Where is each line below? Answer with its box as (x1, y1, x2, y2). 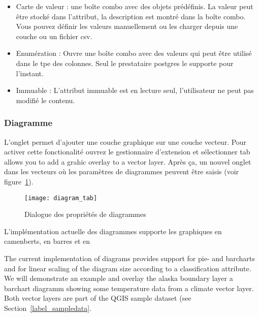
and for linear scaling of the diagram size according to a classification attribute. (4, 263, 251, 273)
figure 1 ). (4, 176, 34, 186)
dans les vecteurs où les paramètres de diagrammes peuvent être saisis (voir (4, 166, 239, 177)
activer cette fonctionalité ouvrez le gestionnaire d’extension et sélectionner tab (4, 146, 250, 157)
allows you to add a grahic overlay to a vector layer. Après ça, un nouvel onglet (4, 156, 251, 167)
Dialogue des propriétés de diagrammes (24, 209, 146, 219)
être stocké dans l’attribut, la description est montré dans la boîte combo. (16, 11, 246, 21)
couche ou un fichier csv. (16, 30, 92, 41)
